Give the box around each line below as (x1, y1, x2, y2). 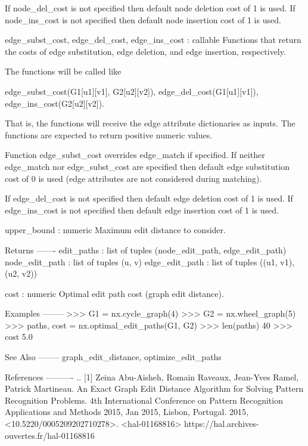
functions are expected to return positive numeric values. (5, 128, 213, 141)
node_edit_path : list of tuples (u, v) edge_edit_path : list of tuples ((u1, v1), (5, 255, 295, 268)
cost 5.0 (5, 330, 33, 343)
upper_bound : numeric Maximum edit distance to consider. (5, 224, 226, 236)
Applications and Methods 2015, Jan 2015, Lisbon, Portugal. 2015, (5, 405, 248, 418)
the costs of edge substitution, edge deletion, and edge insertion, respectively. (5, 45, 286, 57)
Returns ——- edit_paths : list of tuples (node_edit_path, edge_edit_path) (5, 243, 287, 256)
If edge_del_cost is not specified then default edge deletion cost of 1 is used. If (5, 192, 293, 205)
